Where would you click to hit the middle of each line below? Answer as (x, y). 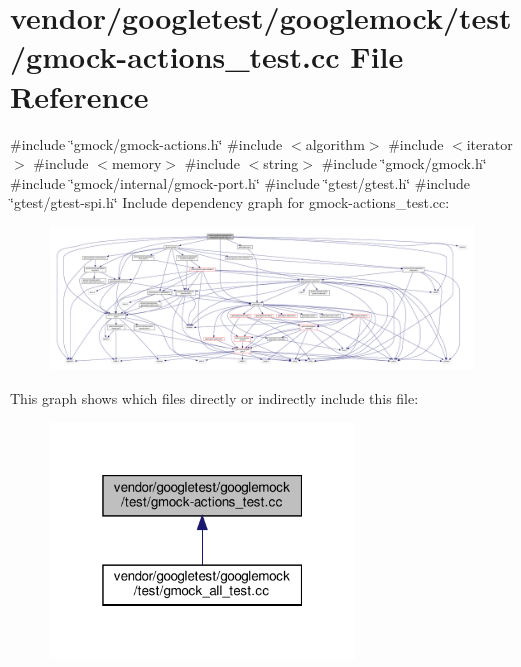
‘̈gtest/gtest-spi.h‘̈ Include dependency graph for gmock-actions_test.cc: (230, 202)
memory (136, 163)
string (281, 163)
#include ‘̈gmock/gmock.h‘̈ (404, 163)
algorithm (335, 143)
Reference (79, 95)
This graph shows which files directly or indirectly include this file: (214, 397)
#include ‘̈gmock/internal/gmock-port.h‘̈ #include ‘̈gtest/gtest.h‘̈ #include (240, 182)
